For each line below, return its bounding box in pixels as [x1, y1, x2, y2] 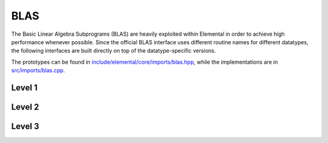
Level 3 [11, 121, 39, 131]
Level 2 [11, 102, 39, 112]
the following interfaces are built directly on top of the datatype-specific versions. [11, 47, 216, 55]
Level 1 [11, 82, 38, 93]
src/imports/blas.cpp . [11, 67, 65, 74]
